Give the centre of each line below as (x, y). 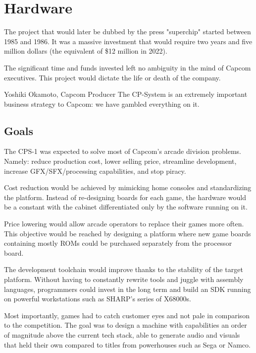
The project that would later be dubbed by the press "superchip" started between (128, 32)
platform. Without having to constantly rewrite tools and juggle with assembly (124, 279)
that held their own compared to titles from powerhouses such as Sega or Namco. (127, 344)
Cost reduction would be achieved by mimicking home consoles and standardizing (128, 187)
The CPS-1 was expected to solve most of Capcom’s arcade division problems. (123, 151)
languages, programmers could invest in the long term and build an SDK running (128, 289)
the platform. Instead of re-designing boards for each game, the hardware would (125, 197)
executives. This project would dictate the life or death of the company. (112, 77)
